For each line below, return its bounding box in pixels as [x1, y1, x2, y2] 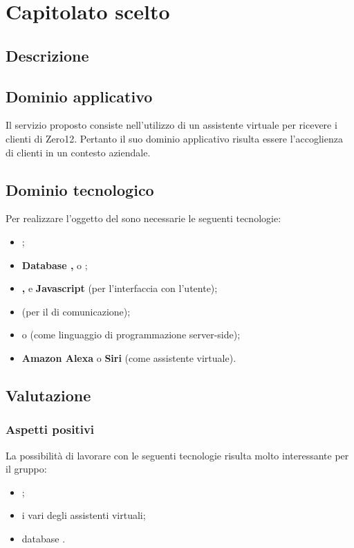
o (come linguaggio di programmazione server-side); [21, 327, 241, 342]
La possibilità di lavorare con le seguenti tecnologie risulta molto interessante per [6, 448, 349, 462]
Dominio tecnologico [6, 179, 154, 200]
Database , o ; [21, 257, 88, 272]
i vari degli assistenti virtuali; [21, 508, 146, 522]
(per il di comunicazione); [21, 304, 131, 318]
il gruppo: [6, 462, 47, 476]
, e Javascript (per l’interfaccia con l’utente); [21, 281, 218, 295]
